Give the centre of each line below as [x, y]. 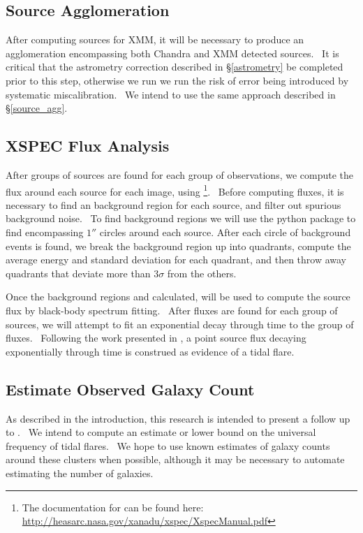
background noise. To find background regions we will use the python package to [181, 218]
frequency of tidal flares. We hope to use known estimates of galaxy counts [168, 445]
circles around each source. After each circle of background [225, 232]
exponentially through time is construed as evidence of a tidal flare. [150, 351]
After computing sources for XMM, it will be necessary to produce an [155, 39]
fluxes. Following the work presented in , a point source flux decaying [156, 338]
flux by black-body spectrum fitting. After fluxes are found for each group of [172, 310]
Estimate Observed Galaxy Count [130, 389]
